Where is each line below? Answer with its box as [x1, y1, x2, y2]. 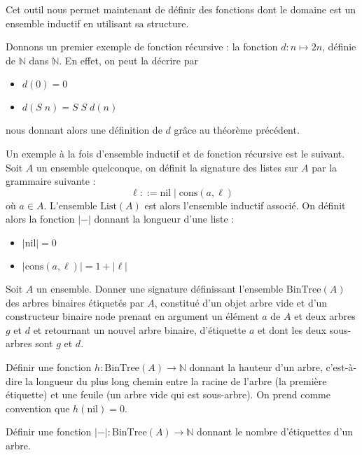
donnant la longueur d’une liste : [94, 211, 235, 226]
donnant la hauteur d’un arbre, [189, 359, 323, 374]
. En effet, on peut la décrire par [59, 52, 198, 67]
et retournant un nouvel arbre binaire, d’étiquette [33, 322, 246, 337]
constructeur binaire [6, 309, 92, 323]
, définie [322, 39, 356, 54]
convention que [6, 400, 70, 415]
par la [312, 160, 337, 174]
